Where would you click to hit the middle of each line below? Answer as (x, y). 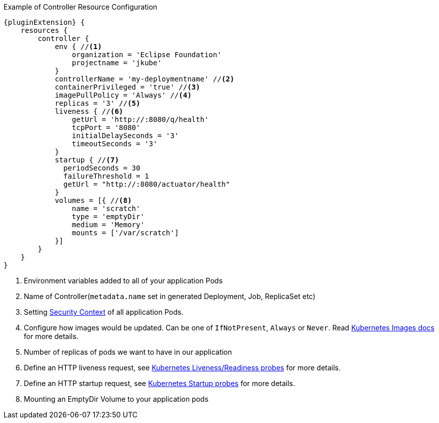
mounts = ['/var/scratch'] (125, 233)
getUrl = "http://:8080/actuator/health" (147, 184)
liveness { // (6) (89, 111)
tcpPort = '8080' (106, 128)
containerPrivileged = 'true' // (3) (127, 87)
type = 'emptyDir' (108, 217)
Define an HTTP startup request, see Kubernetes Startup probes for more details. (160, 383)
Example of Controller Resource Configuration (81, 7)
